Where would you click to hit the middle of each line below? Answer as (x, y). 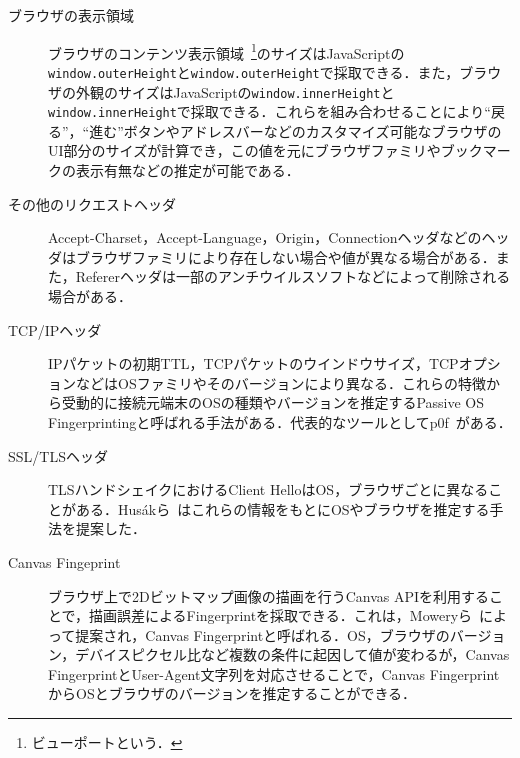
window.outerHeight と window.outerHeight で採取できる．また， (254, 71)
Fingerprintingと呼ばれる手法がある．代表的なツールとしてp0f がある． (280, 421)
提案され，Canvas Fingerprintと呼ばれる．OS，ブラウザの (262, 634)
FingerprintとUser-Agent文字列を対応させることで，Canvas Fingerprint (274, 673)
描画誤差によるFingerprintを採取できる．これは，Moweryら (281, 615)
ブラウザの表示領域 (71, 15)
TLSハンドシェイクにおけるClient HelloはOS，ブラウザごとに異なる (268, 489)
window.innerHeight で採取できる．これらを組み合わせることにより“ (269, 111)
